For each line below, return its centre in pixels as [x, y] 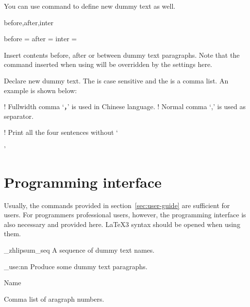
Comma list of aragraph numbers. [54, 299]
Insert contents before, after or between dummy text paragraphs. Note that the [122, 55]
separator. [19, 116]
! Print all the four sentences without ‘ [61, 132]
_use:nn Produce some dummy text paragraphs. [76, 266]
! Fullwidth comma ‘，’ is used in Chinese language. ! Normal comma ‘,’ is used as [125, 106]
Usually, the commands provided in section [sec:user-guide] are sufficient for [117, 205]
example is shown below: [41, 90]
